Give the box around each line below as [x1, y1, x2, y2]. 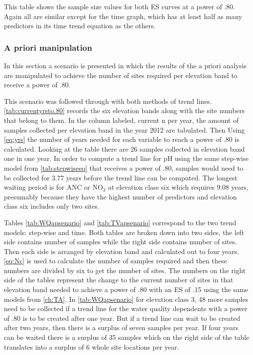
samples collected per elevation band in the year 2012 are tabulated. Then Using [4, 124, 245, 135]
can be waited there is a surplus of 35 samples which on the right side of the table [4, 332, 250, 342]
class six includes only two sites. [4, 201, 100, 211]
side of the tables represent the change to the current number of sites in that [4, 275, 233, 285]
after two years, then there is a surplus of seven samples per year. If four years [4, 322, 238, 333]
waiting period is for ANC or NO [4, 182, 103, 192]
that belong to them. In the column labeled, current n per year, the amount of [4, 115, 239, 125]
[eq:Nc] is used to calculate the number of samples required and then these [4, 256, 227, 266]
